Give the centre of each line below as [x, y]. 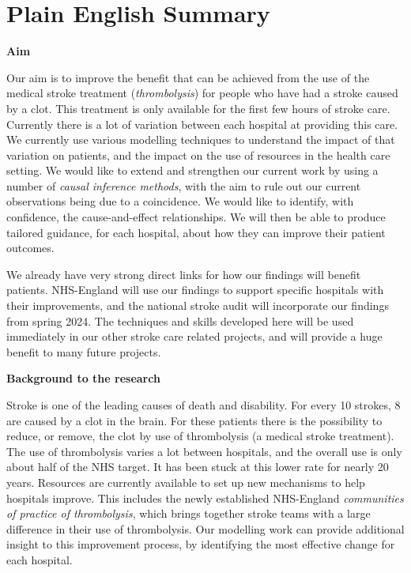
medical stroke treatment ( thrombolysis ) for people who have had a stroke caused [202, 93]
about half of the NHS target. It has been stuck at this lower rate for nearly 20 [198, 467]
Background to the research [83, 378]
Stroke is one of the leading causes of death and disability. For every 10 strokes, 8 [204, 405]
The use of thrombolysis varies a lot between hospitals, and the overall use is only [204, 451]
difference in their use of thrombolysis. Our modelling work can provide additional [205, 528]
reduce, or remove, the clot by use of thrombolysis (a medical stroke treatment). [200, 436]
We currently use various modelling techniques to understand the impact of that [201, 139]
